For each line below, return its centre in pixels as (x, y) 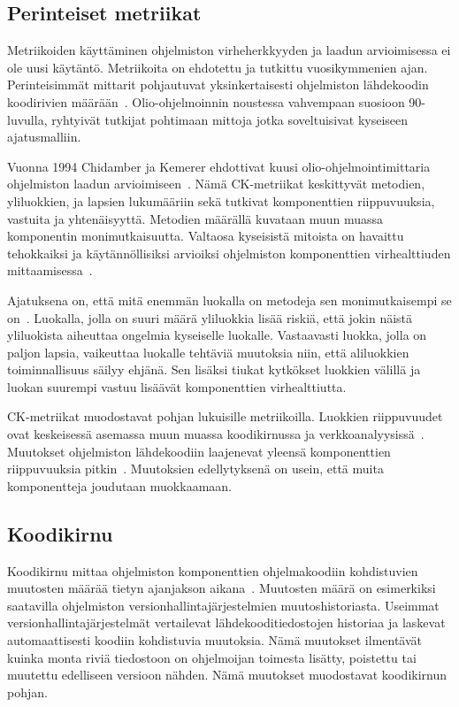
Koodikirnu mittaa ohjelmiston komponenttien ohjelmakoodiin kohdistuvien (213, 570)
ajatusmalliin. (44, 137)
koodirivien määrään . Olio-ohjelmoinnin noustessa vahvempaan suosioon (206, 101)
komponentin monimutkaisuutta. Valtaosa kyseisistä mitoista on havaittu (206, 236)
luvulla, (27, 119)
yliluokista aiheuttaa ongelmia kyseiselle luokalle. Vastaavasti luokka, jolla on (217, 335)
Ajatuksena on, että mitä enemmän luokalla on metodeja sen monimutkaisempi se (229, 300)
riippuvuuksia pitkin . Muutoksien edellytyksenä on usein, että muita (195, 469)
